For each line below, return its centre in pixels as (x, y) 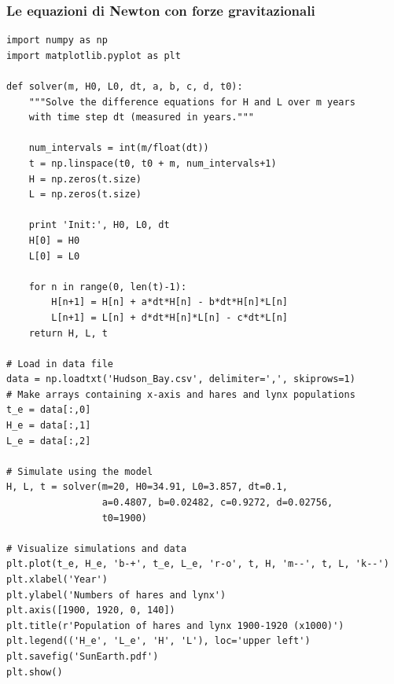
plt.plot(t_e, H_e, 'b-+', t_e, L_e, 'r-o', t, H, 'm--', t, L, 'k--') (198, 564)
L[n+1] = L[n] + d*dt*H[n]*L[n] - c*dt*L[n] (169, 317)
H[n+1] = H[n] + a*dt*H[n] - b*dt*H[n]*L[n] (169, 302)
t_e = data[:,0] (49, 410)
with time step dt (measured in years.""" (141, 118)
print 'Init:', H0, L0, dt (99, 225)
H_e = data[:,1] (49, 426)
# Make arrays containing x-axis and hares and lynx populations (181, 394)
